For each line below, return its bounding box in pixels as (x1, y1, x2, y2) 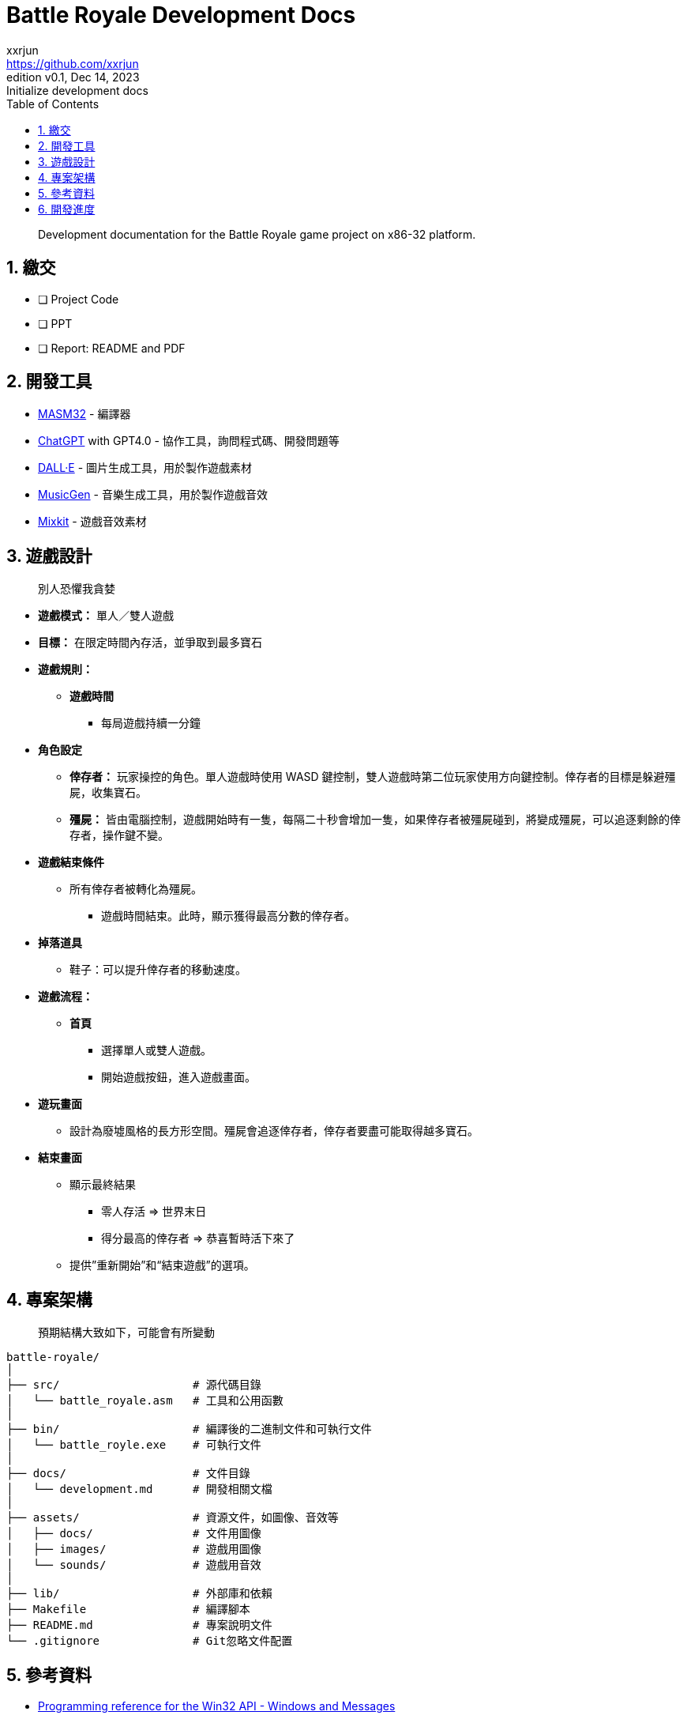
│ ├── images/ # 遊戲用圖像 (6, 1543, 261, 1556)
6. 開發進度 (38, 202, 96, 216)
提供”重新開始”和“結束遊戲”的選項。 (69, 1258, 255, 1272)
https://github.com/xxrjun (6, 56, 139, 70)
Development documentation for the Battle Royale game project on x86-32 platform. (38, 227, 476, 241)
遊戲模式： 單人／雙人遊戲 (38, 609, 174, 623)
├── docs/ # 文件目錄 (6, 1467, 250, 1480)
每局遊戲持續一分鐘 (101, 716, 201, 730)
